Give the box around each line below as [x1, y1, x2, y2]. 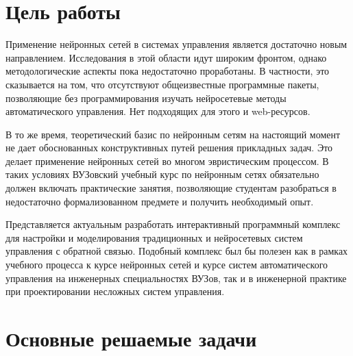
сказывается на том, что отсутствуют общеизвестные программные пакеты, [5, 77, 319, 91]
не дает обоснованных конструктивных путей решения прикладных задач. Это [5, 140, 333, 155]
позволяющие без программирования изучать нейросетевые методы [5, 90, 287, 105]
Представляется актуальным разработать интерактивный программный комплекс [5, 217, 341, 231]
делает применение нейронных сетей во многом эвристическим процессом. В [5, 153, 329, 168]
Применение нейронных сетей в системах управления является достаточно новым [5, 37, 348, 51]
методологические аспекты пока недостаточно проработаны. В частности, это [5, 64, 330, 78]
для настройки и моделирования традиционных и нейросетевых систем [5, 230, 303, 244]
